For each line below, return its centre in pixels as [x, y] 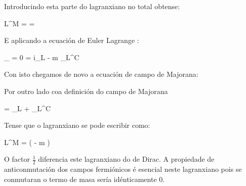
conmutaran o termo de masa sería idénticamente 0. [85, 179]
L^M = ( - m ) [27, 142]
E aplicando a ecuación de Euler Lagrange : [72, 40]
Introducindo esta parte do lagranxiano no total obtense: [92, 6]
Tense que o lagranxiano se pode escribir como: [77, 125]
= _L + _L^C [28, 108]
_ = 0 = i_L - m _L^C [42, 57]
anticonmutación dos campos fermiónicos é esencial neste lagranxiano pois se [123, 169]
